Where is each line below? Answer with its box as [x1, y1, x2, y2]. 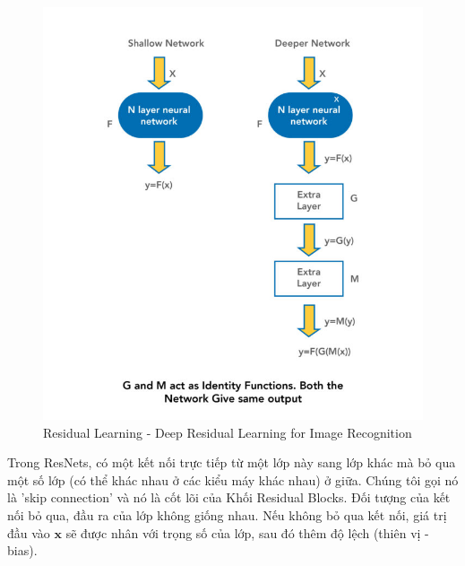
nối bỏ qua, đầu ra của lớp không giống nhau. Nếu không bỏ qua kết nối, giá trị [7, 505, 447, 524]
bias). [7, 541, 38, 560]
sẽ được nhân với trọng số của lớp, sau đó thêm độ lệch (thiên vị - [65, 523, 429, 542]
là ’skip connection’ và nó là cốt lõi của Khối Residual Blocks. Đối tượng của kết [7, 488, 451, 507]
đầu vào [7, 523, 50, 542]
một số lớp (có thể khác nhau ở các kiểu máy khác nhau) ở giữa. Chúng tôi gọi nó [7, 470, 459, 489]
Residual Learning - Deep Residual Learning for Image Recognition [43, 422, 412, 441]
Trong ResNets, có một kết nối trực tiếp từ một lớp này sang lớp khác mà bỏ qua [7, 453, 456, 472]
